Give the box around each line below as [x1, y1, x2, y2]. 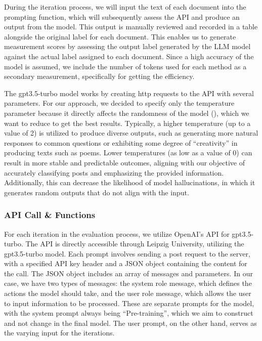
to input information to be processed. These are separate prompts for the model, [4, 297, 254, 308]
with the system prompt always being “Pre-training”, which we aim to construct [4, 308, 253, 318]
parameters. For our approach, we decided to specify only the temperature [4, 98, 235, 108]
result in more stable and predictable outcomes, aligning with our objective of [4, 157, 245, 167]
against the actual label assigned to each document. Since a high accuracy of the [4, 51, 254, 61]
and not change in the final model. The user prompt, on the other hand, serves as [4, 317, 257, 328]
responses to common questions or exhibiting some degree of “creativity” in [4, 137, 238, 148]
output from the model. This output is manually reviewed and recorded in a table [4, 21, 258, 32]
